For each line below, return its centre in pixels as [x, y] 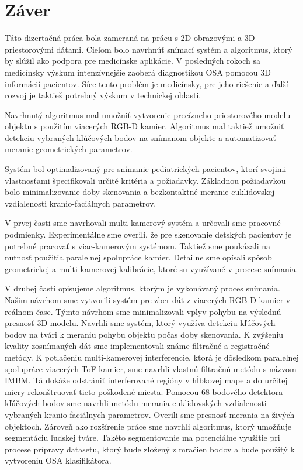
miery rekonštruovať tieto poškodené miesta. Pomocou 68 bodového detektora [144, 391]
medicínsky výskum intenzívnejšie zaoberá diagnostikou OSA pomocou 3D [138, 72]
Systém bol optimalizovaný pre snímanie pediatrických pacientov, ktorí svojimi [146, 169]
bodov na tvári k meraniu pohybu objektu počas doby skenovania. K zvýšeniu [144, 334]
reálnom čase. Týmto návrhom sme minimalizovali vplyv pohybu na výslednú [143, 311]
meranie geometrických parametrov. [69, 149]
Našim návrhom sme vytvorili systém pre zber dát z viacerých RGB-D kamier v [148, 300]
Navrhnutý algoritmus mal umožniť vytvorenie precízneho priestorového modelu [148, 114]
